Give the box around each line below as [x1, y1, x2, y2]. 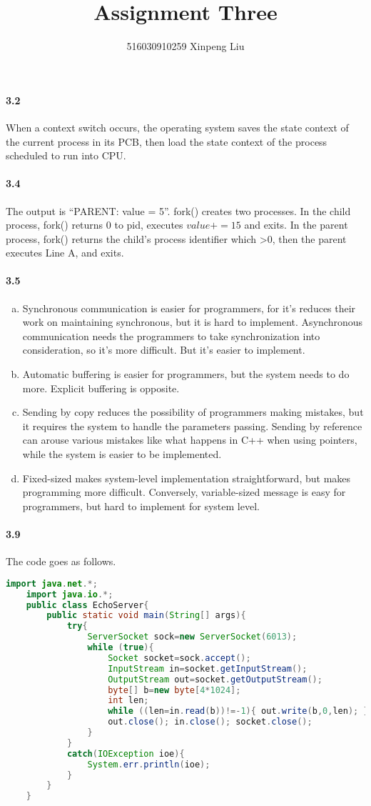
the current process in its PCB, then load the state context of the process [6, 134, 327, 149]
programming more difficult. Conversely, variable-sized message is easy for [22, 484, 346, 499]
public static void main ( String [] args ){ [46, 610, 246, 621]
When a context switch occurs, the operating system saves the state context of [6, 119, 349, 134]
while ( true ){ [87, 642, 154, 653]
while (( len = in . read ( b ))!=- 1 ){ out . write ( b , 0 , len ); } [108, 706, 369, 717]
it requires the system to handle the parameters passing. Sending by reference [22, 418, 362, 433]
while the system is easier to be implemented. [22, 447, 222, 462]
